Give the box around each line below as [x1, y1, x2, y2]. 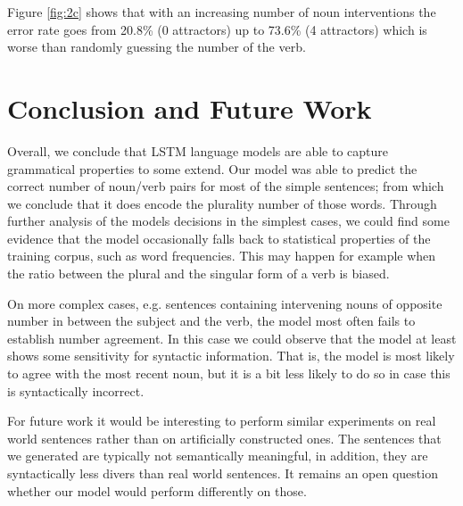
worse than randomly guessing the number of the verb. [7, 37, 306, 56]
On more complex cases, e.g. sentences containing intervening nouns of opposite [7, 294, 442, 312]
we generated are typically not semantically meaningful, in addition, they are [7, 446, 428, 465]
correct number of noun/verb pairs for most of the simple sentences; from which [7, 177, 444, 195]
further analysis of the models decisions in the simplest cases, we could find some [7, 212, 450, 230]
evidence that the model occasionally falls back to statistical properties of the [7, 228, 431, 247]
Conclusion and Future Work [7, 89, 372, 126]
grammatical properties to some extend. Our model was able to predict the [7, 159, 418, 178]
